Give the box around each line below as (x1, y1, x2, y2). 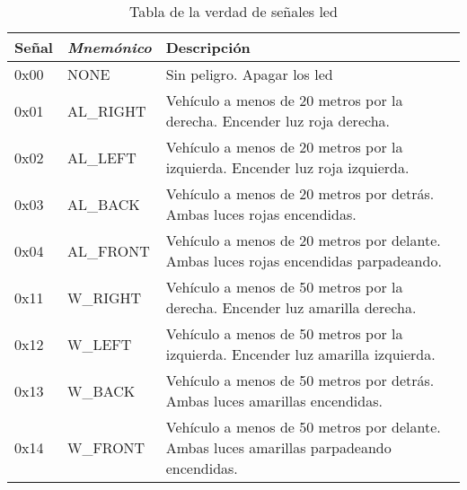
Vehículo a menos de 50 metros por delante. (165, 416, 441, 437)
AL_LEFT (66, 146, 137, 168)
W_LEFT (66, 333, 132, 354)
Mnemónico (66, 37, 152, 57)
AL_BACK (66, 193, 140, 214)
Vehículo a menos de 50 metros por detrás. (165, 370, 435, 390)
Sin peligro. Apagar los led (165, 64, 333, 84)
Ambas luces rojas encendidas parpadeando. (165, 250, 442, 271)
